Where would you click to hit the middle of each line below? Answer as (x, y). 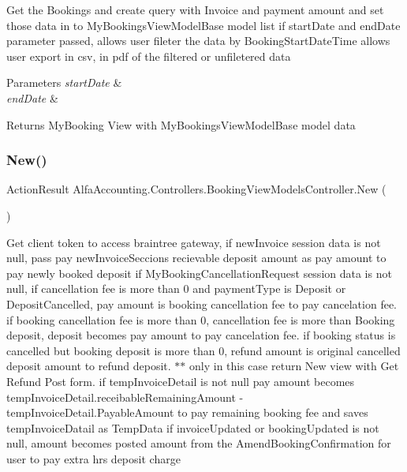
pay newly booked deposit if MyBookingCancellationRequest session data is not (199, 273)
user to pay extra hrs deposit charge (93, 458)
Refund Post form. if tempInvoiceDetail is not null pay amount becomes (181, 381)
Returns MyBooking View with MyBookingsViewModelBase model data (181, 124)
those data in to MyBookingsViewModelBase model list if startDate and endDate (203, 25)
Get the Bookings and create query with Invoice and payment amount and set (195, 9)
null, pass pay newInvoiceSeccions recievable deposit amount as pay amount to (196, 258)
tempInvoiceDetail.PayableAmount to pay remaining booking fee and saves (187, 412)
